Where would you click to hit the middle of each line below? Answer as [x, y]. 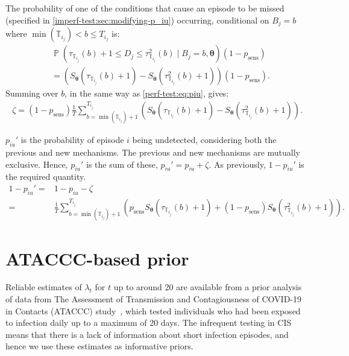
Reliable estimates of [44, 287]
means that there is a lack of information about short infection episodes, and [147, 334]
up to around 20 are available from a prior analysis [208, 287]
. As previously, [237, 164]
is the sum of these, [122, 164]
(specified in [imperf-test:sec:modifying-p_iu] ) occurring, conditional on [137, 20]
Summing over [32, 93]
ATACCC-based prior [97, 258]
